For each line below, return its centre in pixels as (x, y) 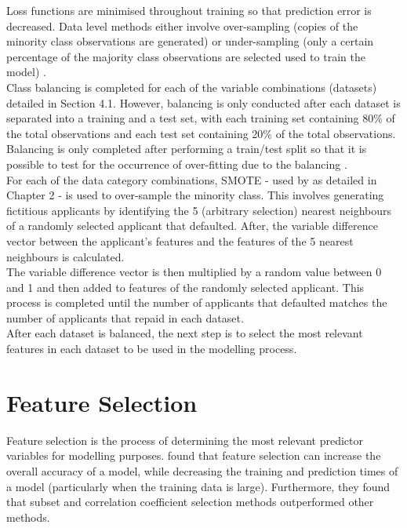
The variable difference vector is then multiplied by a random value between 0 (194, 272)
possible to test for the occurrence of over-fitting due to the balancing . (177, 164)
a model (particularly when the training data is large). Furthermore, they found (198, 486)
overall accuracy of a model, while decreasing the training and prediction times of (202, 470)
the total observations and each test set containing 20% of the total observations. (201, 133)
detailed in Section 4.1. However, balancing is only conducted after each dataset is (203, 102)
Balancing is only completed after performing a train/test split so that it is (187, 149)
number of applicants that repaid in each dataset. (125, 317)
